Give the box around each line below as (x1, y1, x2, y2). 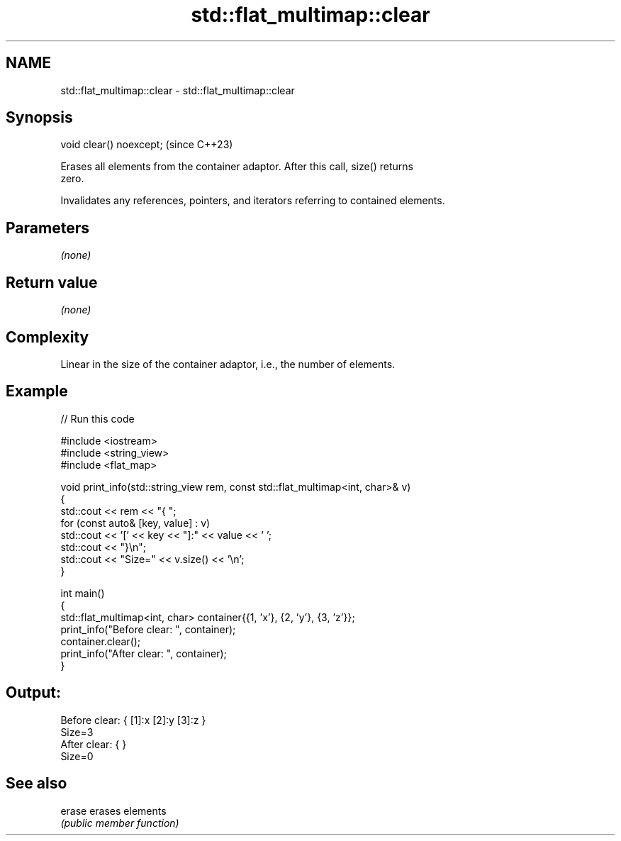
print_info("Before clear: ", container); (60, 623, 236, 635)
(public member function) (60, 816, 179, 829)
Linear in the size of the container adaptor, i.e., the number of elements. (60, 357, 396, 370)
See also (6, 774, 67, 793)
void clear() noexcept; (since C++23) (60, 138, 233, 151)
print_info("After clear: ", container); (60, 647, 227, 659)
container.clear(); (60, 635, 141, 647)
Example (6, 382, 68, 401)
